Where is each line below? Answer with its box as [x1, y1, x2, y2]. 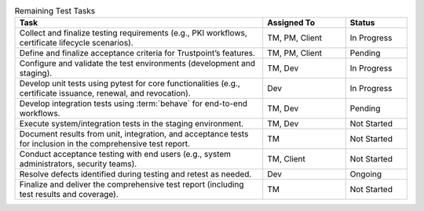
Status [349, 17, 375, 28]
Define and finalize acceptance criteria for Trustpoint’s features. [19, 48, 255, 59]
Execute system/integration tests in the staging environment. [19, 118, 244, 129]
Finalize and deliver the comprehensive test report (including [19, 179, 244, 190]
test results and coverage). [19, 189, 119, 200]
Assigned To [267, 17, 316, 28]
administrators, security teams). [19, 158, 137, 169]
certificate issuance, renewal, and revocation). [19, 88, 192, 99]
